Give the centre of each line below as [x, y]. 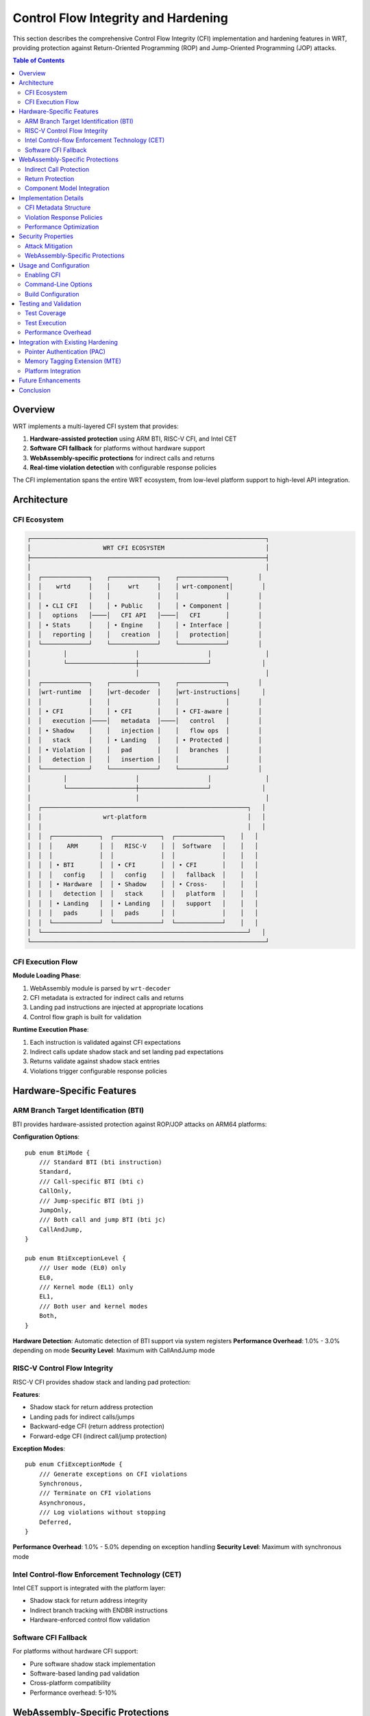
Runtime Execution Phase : [51, 1030]
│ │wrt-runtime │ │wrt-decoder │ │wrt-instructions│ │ [146, 692]
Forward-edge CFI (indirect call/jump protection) [98, 1436]
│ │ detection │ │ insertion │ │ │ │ [145, 760]
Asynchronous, [63, 1503]
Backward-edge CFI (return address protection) [97, 1426]
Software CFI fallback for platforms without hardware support [118, 448]
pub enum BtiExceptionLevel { [76, 1258]
